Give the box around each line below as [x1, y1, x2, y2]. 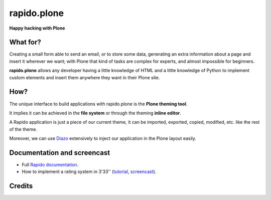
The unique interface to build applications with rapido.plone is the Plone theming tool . [9, 101, 188, 107]
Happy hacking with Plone [9, 25, 65, 31]
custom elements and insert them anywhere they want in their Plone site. [9, 74, 160, 80]
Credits [9, 182, 33, 190]
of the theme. [9, 126, 37, 132]
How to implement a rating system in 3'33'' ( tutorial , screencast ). [22, 168, 157, 175]
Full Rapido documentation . [22, 162, 79, 167]
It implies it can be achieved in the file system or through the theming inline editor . [9, 110, 182, 116]
